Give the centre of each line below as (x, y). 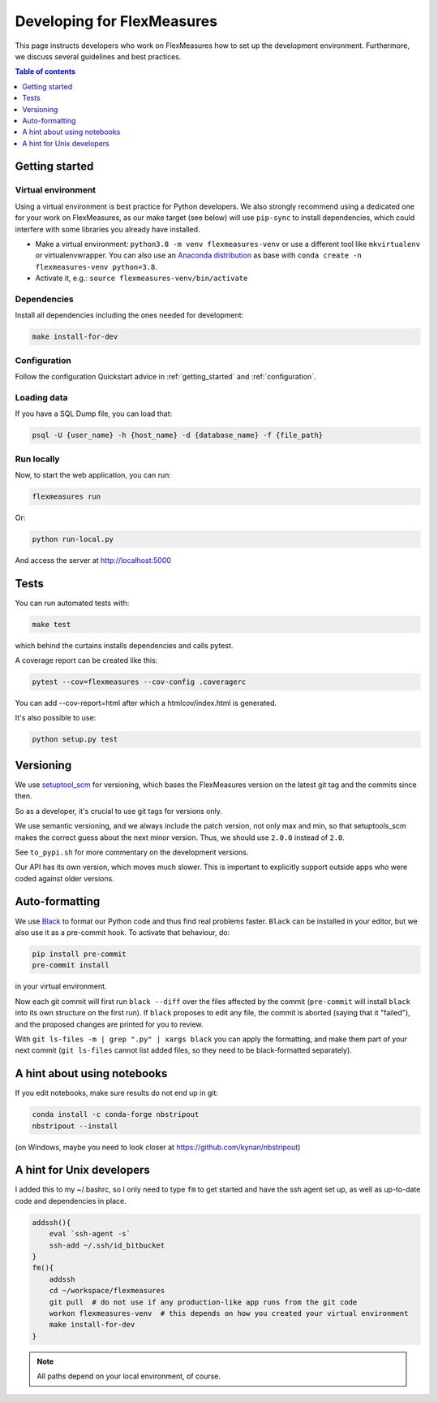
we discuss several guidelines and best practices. (98, 56)
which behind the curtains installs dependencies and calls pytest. (124, 645)
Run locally (37, 459)
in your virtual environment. (61, 986)
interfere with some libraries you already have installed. (107, 229)
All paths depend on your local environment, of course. (129, 1376)
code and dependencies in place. (71, 1201)
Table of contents (45, 71)
